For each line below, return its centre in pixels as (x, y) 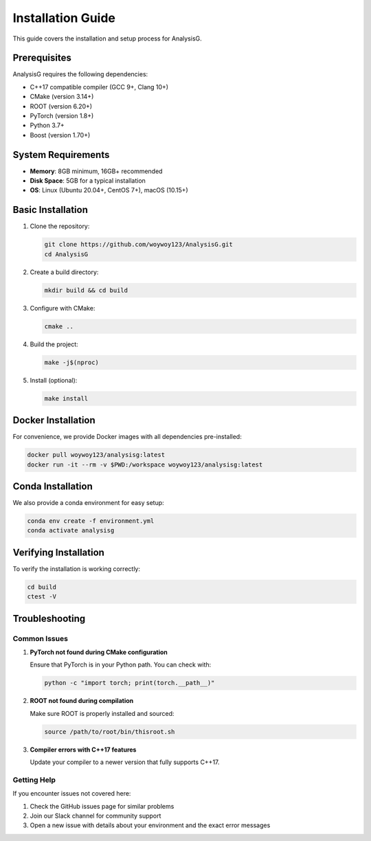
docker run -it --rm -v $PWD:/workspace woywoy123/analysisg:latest (145, 464)
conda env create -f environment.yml (91, 521)
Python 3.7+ (47, 125)
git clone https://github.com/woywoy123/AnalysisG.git (138, 245)
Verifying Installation (58, 552)
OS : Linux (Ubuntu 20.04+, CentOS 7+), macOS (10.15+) (109, 190)
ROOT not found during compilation (82, 701)
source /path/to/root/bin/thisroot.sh (110, 731)
